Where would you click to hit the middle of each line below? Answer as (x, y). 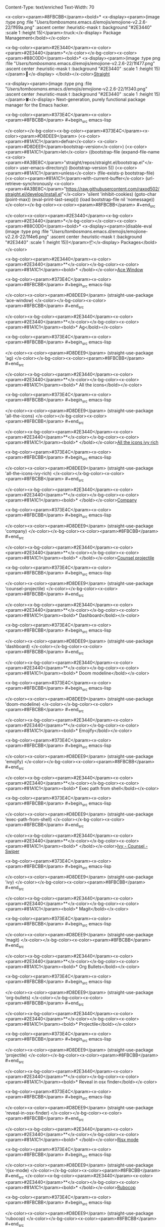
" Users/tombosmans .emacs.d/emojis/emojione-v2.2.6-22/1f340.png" (76, 89)
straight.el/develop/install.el (33, 194)
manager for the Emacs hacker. (37, 105)
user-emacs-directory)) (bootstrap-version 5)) (67, 167)
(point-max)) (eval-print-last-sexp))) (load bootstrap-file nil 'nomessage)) (80, 199)
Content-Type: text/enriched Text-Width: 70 (50, 7)
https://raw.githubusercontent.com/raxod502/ (113, 189)
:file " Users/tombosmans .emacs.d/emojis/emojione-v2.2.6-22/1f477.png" (80, 63)
